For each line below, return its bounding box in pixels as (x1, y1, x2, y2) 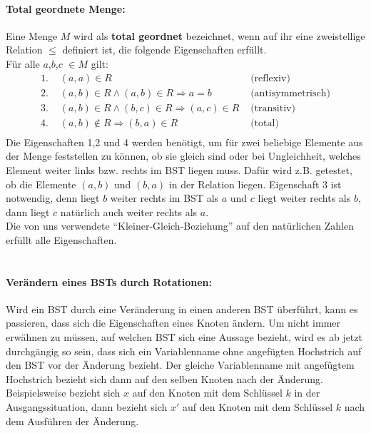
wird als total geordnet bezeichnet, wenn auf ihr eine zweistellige (73, 28, 365, 43)
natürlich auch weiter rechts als (60, 204, 198, 219)
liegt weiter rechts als (258, 190, 351, 205)
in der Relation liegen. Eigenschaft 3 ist (168, 176, 342, 191)
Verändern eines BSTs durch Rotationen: (6, 274, 213, 289)
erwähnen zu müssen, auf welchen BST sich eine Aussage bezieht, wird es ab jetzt (6, 330, 362, 345)
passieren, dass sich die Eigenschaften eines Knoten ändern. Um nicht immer (6, 315, 341, 330)
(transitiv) (250, 103, 295, 113)
